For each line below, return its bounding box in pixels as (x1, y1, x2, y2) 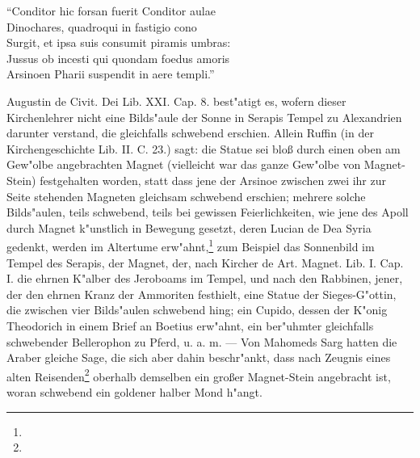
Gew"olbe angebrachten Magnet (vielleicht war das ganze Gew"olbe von (6, 156, 361, 173)
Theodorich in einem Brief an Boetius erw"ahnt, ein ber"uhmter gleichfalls (6, 317, 374, 334)
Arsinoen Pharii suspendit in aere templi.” (6, 65, 215, 82)
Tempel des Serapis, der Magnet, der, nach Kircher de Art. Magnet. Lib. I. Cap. (6, 254, 404, 271)
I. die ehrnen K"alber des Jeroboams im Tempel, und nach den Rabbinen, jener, (6, 270, 403, 287)
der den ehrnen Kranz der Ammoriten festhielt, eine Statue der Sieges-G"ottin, (6, 285, 397, 302)
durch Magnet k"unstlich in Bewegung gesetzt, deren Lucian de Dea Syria (6, 219, 372, 236)
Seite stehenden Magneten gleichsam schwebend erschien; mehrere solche (6, 187, 366, 204)
